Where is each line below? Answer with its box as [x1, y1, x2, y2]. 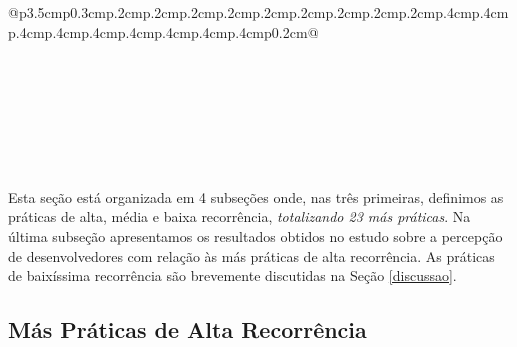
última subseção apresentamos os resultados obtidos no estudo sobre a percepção [8, 225, 503, 246]
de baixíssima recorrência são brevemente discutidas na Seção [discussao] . [8, 265, 457, 286]
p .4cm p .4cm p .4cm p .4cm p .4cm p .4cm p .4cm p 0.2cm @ [8, 21, 319, 42]
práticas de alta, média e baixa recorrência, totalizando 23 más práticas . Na [8, 206, 471, 227]
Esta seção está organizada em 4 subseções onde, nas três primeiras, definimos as [8, 186, 504, 207]
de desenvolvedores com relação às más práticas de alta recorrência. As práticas [8, 245, 495, 266]
